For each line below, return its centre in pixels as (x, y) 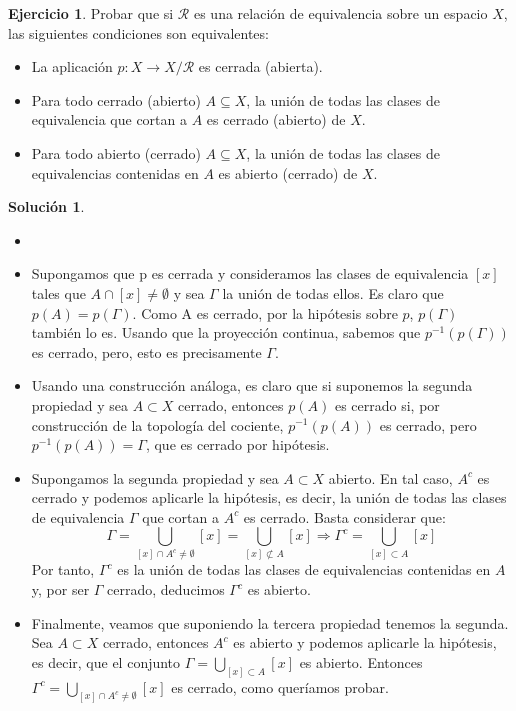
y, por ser (60, 589)
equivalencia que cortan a (109, 119)
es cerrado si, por (387, 404)
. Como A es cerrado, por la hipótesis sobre (265, 312)
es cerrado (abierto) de (276, 119)
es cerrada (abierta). (260, 66)
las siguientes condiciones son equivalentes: (138, 32)
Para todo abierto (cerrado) (116, 152)
